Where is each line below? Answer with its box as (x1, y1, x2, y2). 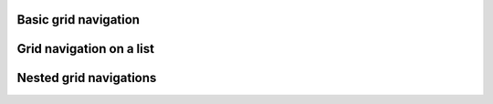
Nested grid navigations (16, 70, 157, 86)
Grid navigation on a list (16, 41, 155, 57)
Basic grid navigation (16, 12, 141, 27)
